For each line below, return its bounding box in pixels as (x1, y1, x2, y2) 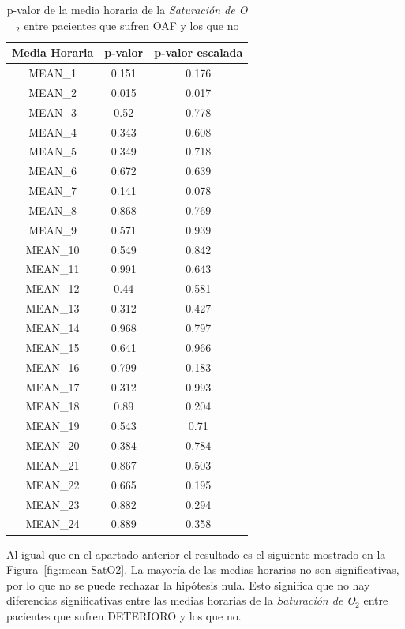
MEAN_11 (25, 260, 80, 277)
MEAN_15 (25, 339, 80, 355)
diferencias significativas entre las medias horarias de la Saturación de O (6, 592, 356, 608)
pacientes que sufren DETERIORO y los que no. (6, 607, 242, 623)
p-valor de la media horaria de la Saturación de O (6, 2, 248, 17)
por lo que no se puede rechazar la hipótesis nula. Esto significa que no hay (6, 576, 370, 593)
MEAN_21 (25, 456, 80, 473)
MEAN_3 (28, 103, 77, 120)
